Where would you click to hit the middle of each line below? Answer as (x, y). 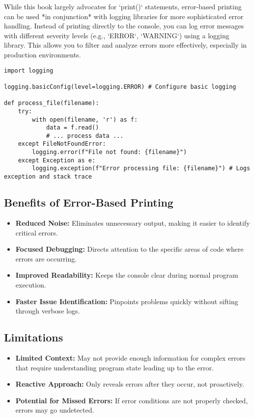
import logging (29, 70)
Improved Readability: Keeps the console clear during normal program (127, 275)
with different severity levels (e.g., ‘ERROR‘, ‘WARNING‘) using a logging (117, 35)
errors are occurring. (46, 258)
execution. (31, 284)
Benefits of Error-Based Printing (89, 202)
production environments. (42, 54)
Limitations (34, 337)
